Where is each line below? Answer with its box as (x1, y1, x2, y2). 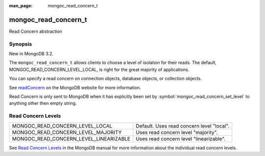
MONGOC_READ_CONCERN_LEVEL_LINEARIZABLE (12, 135, 131, 142)
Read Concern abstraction (9, 28, 62, 34)
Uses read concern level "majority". (135, 129, 218, 135)
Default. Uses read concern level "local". (135, 122, 230, 129)
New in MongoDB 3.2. (9, 51, 53, 57)
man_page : (9, 3, 33, 8)
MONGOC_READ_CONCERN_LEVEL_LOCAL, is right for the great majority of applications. (9, 67, 189, 72)
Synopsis (9, 41, 32, 47)
